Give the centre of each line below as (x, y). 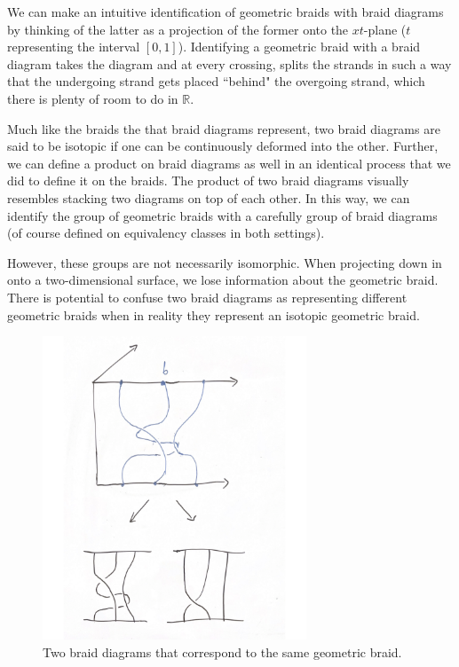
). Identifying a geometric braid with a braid (299, 47)
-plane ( (385, 29)
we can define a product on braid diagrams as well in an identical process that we (229, 163)
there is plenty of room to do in (93, 98)
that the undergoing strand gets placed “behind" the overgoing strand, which (216, 81)
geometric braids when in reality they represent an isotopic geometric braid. (214, 314)
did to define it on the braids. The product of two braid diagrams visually (208, 180)
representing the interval (74, 47)
